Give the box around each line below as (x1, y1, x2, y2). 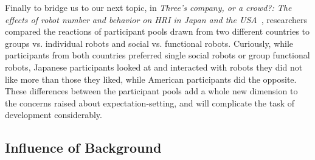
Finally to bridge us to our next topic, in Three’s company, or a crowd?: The (5, 1, 292, 13)
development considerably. (5, 108, 102, 121)
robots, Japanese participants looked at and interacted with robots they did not (5, 60, 303, 73)
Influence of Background (5, 138, 162, 157)
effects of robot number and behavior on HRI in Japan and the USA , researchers (5, 13, 307, 26)
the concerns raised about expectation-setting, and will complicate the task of (5, 96, 294, 109)
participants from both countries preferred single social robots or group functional (5, 49, 310, 61)
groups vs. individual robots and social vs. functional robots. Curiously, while (5, 37, 294, 49)
